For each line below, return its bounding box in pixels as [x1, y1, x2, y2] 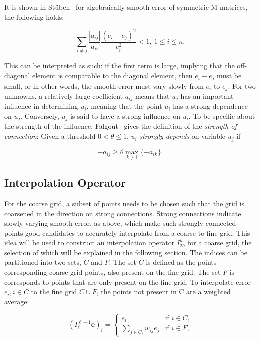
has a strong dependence [173, 101, 248, 111]
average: [4, 296, 29, 306]
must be [217, 70, 242, 81]
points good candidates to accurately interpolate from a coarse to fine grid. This [4, 227, 250, 238]
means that [135, 90, 170, 101]
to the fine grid [31, 286, 77, 297]
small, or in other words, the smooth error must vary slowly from [4, 80, 204, 91]
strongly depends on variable [139, 131, 226, 141]
